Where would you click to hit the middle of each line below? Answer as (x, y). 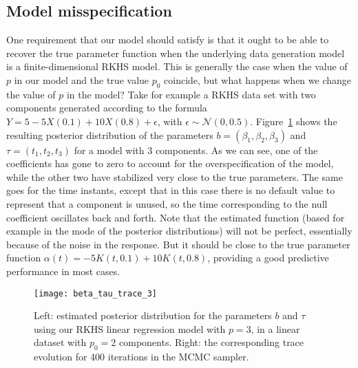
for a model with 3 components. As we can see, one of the (196, 150)
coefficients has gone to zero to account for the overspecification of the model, (170, 163)
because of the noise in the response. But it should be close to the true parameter (178, 244)
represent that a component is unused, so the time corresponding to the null (167, 203)
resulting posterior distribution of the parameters (110, 134)
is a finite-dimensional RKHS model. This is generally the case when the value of (177, 66)
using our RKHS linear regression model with (130, 328)
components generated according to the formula (107, 108)
